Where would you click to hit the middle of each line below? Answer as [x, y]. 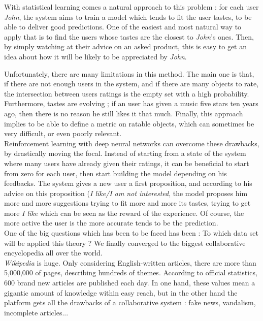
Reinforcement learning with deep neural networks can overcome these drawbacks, [132, 143]
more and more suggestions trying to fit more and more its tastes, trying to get [127, 203]
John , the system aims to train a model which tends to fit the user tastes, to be [128, 17]
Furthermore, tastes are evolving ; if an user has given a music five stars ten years [131, 103]
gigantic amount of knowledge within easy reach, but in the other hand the [121, 292]
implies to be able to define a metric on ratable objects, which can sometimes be [129, 123]
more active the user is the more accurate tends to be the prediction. [111, 223]
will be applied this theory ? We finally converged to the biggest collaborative [125, 243]
